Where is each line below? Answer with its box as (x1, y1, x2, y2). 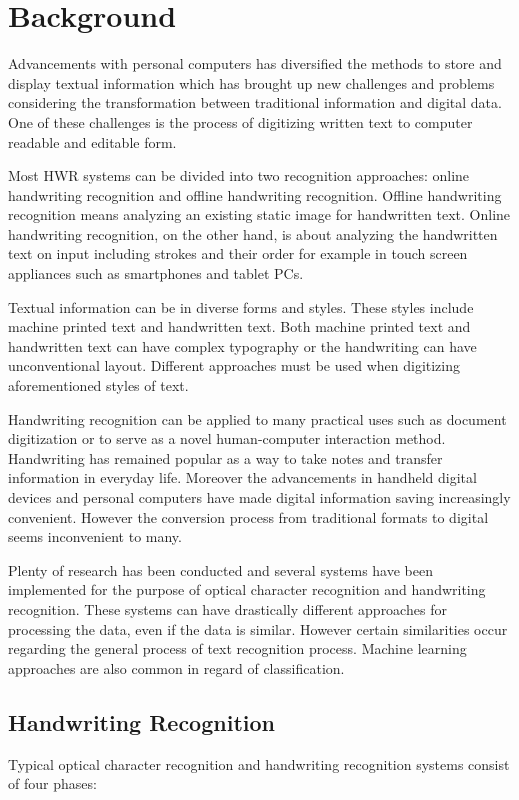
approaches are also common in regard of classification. (8, 657, 345, 678)
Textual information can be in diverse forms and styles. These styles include (8, 296, 474, 317)
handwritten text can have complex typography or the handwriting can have (8, 335, 477, 356)
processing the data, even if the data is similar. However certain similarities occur (8, 618, 508, 639)
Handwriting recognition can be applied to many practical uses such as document (8, 408, 507, 429)
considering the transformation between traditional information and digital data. (8, 92, 502, 113)
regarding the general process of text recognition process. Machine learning (8, 638, 467, 659)
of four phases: (8, 773, 97, 794)
